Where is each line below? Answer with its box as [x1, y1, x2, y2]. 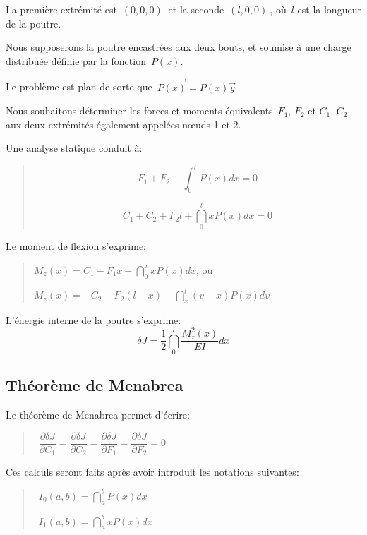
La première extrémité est [6, 2, 117, 16]
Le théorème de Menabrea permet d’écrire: [6, 407, 190, 422]
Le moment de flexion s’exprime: [6, 239, 147, 253]
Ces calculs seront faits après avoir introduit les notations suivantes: [6, 464, 299, 479]
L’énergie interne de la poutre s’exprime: [6, 313, 181, 327]
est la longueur [297, 2, 361, 16]
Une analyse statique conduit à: [6, 140, 143, 155]
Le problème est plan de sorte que [6, 79, 152, 94]
